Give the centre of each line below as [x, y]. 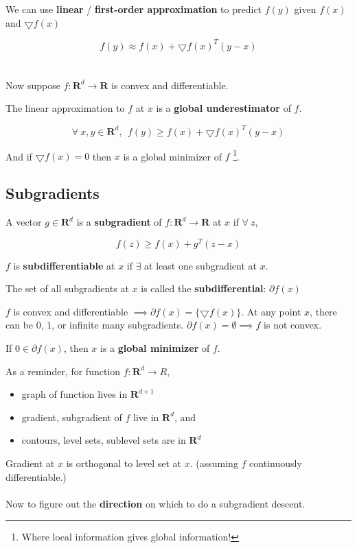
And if [19, 156]
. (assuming [214, 463]
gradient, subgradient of [72, 417]
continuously [276, 463]
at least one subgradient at [201, 265]
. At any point [271, 311]
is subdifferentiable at [64, 265]
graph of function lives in [74, 394]
